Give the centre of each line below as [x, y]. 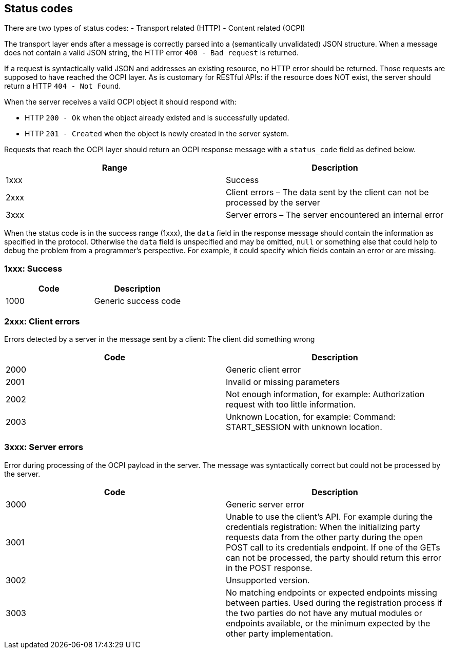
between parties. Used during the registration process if [334, 603]
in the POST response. [269, 568]
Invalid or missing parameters [283, 382]
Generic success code [138, 301]
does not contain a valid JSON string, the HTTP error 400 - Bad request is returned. [152, 53]
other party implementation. [280, 633]
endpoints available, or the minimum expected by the [328, 623]
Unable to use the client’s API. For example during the [329, 516]
